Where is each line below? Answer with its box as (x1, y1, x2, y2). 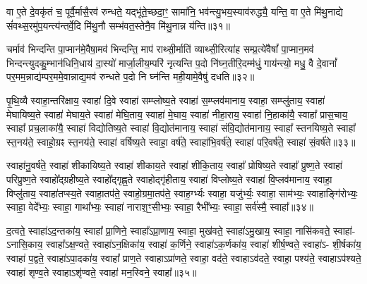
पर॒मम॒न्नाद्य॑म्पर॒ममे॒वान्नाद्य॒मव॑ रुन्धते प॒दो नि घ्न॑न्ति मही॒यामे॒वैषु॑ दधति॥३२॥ (6, 69, 255, 84)
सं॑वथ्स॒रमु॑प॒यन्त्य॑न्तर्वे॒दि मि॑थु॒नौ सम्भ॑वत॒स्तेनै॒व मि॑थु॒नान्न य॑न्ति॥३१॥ (6, 18, 231, 32)
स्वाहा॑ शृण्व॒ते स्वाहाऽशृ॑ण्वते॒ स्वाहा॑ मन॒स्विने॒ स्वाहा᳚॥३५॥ (6, 264, 197, 279)
